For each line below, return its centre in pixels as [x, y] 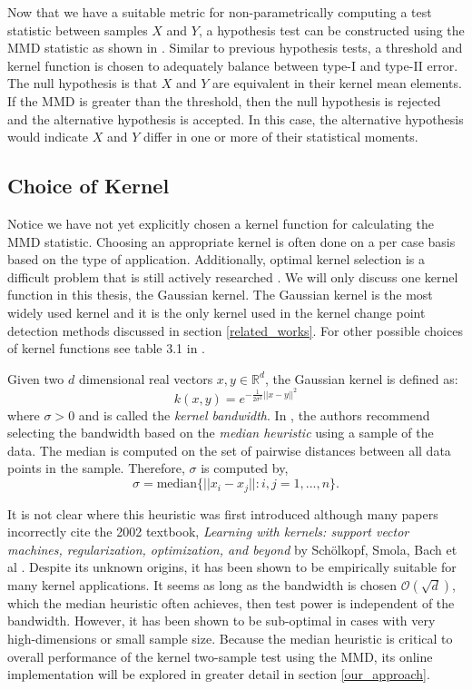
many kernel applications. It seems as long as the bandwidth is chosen [202, 584]
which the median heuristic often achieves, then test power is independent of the [231, 602]
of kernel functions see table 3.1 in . [106, 348]
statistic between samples [78, 30]
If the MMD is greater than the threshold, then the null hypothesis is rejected [224, 100]
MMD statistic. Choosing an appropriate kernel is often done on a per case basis [231, 241]
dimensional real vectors [146, 378]
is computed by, [245, 468]
